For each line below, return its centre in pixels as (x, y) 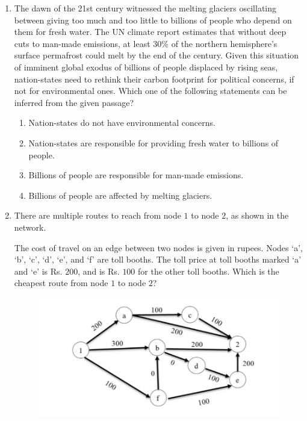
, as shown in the (257, 215)
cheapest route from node (61, 283)
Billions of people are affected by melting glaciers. (120, 195)
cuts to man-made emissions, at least (82, 43)
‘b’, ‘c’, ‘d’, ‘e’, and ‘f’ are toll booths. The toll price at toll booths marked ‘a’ (158, 259)
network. (30, 227)
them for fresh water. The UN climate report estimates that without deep (150, 32)
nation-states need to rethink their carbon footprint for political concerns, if (154, 79)
